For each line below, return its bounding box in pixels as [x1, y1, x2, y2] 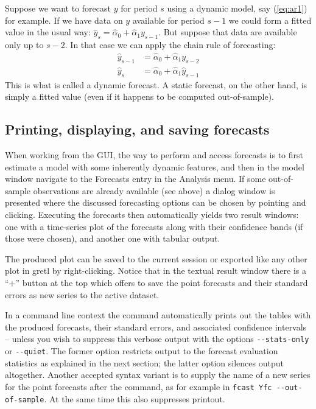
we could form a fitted [228, 13, 312, 26]
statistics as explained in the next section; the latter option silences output [5, 356, 284, 369]
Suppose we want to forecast [5, 2, 111, 14]
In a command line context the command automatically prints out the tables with [5, 309, 311, 321]
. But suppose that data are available [158, 26, 297, 38]
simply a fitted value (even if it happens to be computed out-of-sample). [5, 90, 275, 103]
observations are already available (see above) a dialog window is [33, 184, 275, 197]
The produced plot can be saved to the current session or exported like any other [5, 252, 307, 265]
